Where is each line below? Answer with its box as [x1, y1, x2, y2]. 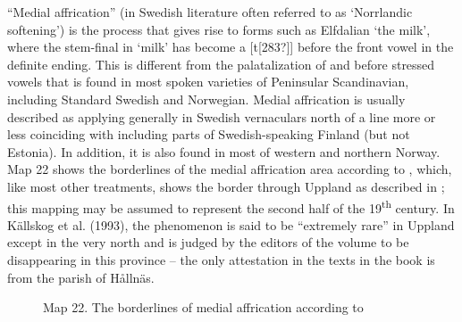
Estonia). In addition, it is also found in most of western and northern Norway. [7, 142, 441, 161]
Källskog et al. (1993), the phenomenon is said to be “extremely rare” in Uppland [7, 215, 455, 234]
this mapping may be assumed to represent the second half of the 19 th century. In [7, 195, 455, 217]
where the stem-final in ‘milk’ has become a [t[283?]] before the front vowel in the [7, 37, 454, 56]
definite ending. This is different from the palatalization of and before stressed [7, 54, 435, 73]
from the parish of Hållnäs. [7, 268, 155, 286]
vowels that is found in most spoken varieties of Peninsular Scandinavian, [7, 72, 409, 91]
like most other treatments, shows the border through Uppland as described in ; [7, 177, 445, 195]
